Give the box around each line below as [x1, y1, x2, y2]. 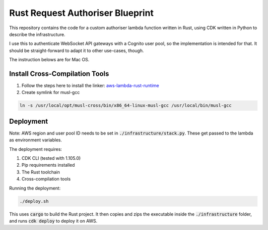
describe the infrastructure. [9, 31, 66, 37]
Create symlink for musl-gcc [21, 90, 80, 95]
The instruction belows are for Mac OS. [9, 57, 89, 63]
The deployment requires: [9, 146, 62, 152]
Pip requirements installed [21, 162, 75, 168]
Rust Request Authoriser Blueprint [9, 7, 154, 18]
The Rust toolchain [21, 169, 61, 175]
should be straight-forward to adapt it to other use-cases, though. [9, 47, 144, 53]
